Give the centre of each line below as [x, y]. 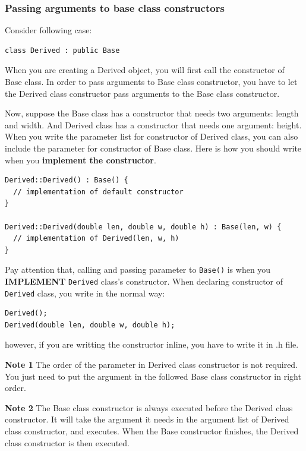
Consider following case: [48, 30]
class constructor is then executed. [67, 442]
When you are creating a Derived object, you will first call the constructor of [145, 70]
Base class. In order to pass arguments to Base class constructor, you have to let [151, 81]
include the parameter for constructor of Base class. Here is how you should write [153, 148]
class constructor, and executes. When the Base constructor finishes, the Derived [152, 431]
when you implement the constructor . [81, 160]
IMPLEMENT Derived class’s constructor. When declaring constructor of [144, 281]
